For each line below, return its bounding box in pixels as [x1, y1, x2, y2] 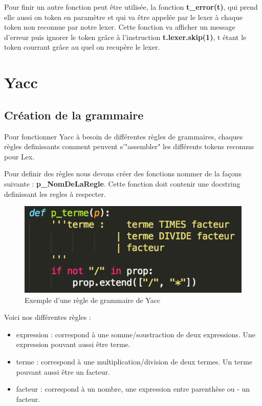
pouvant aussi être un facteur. [16, 366, 110, 377]
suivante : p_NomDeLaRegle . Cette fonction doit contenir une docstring [4, 178, 241, 189]
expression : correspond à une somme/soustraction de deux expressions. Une [16, 329, 255, 339]
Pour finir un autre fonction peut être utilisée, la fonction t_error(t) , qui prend [4, 2, 258, 12]
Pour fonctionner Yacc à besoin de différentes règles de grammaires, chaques [4, 131, 243, 141]
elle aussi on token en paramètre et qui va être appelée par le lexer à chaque [4, 11, 243, 22]
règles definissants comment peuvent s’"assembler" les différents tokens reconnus [4, 141, 254, 152]
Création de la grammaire [4, 107, 144, 123]
